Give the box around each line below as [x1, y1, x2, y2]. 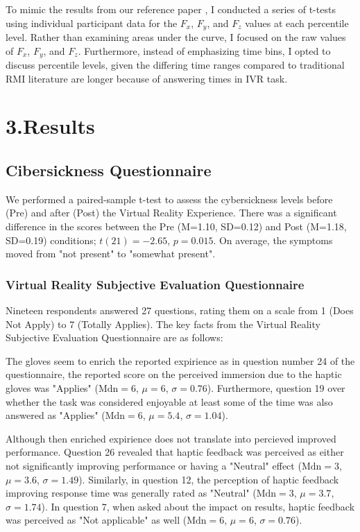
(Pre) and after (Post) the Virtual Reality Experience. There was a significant [6, 205, 337, 220]
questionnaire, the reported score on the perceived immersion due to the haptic [6, 367, 342, 381]
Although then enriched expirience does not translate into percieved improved [6, 431, 336, 445]
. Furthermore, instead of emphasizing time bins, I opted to [78, 43, 331, 58]
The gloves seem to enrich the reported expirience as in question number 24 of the [6, 353, 355, 368]
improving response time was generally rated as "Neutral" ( [6, 486, 257, 500]
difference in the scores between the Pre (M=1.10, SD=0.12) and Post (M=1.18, [6, 219, 347, 234]
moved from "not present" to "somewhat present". [6, 246, 216, 261]
